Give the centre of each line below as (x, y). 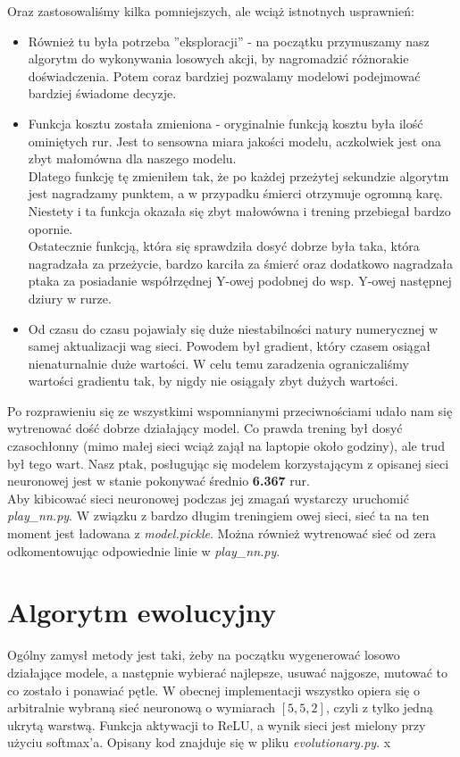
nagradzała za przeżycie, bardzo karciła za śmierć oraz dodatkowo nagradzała (241, 263)
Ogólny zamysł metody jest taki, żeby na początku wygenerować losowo (204, 655)
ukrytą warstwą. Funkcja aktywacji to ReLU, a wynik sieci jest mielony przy (217, 724)
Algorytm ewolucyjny (142, 612)
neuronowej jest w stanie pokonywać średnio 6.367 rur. (159, 481)
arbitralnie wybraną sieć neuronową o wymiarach (142, 707)
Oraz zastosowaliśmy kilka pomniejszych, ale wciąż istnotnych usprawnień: (211, 11)
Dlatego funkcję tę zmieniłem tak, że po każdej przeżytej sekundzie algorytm (238, 175)
